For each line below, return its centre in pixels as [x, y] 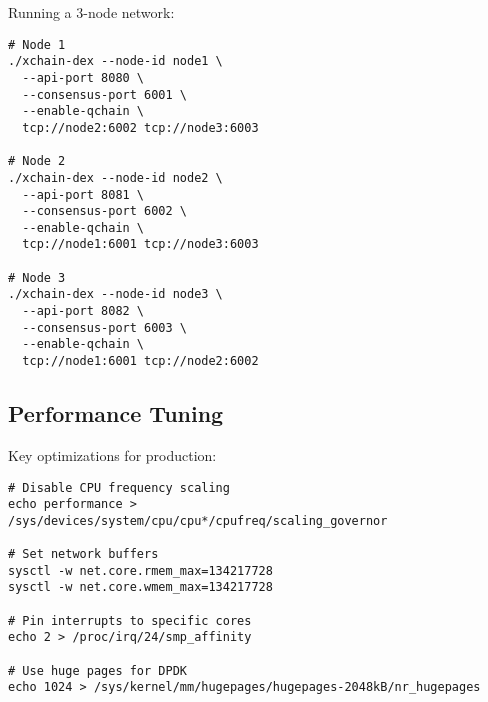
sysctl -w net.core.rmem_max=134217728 [140, 570]
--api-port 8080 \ [83, 77]
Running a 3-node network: [91, 12]
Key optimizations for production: [112, 454]
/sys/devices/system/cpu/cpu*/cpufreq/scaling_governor [198, 520]
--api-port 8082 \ [83, 311]
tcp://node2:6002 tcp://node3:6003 [140, 127]
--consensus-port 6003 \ [104, 327]
